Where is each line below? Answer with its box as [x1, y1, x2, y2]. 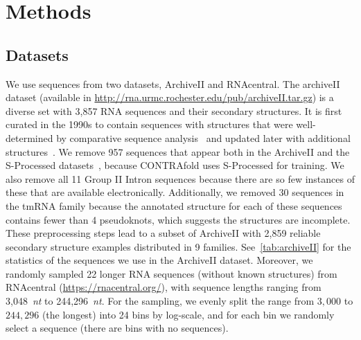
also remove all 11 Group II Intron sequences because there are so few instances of [6, 171, 355, 186]
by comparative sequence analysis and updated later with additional [56, 130, 351, 145]
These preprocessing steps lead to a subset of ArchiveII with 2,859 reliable [6, 226, 321, 240]
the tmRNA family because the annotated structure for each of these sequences [6, 198, 342, 213]
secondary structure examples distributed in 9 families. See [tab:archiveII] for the [6, 239, 351, 253]
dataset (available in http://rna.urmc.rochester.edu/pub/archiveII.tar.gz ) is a [6, 90, 334, 105]
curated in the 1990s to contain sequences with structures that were [6, 117, 293, 132]
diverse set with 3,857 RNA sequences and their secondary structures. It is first [6, 103, 342, 118]
